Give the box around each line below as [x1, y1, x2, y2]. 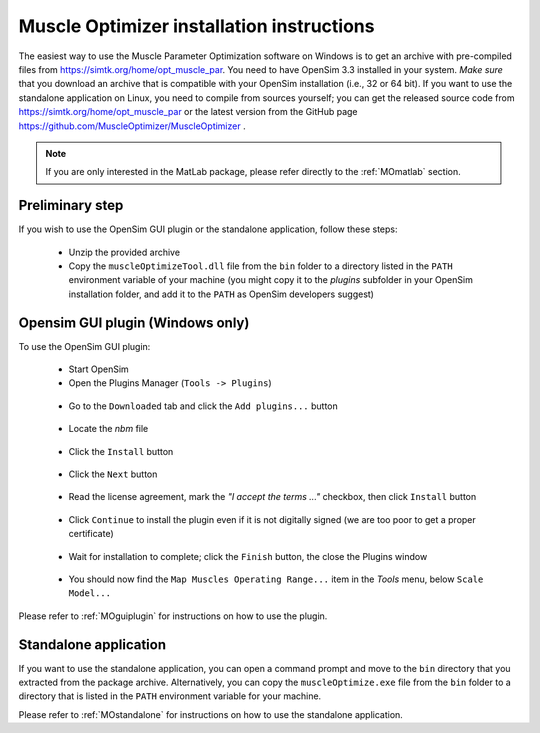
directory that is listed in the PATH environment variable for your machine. [18, 690, 322, 702]
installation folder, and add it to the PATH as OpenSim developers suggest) [68, 288, 375, 300]
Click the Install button [68, 445, 174, 457]
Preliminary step [18, 197, 124, 214]
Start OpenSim [68, 363, 129, 375]
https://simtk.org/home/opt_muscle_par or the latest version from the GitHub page [18, 106, 359, 118]
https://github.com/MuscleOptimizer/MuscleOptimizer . [18, 120, 246, 132]
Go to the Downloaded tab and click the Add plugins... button [68, 400, 339, 412]
